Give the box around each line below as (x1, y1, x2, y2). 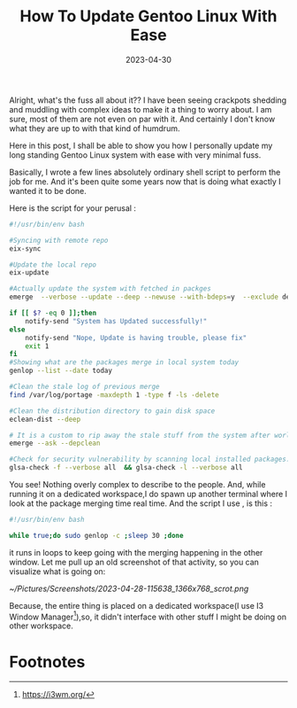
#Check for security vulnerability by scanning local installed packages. (9, 455, 291, 464)
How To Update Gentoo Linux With (19, 6, 278, 27)
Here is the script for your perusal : (9, 202, 137, 214)
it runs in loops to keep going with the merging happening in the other (9, 547, 263, 557)
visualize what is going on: (9, 565, 106, 577)
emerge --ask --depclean (9, 439, 101, 448)
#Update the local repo (9, 260, 97, 269)
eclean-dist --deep (9, 415, 81, 424)
